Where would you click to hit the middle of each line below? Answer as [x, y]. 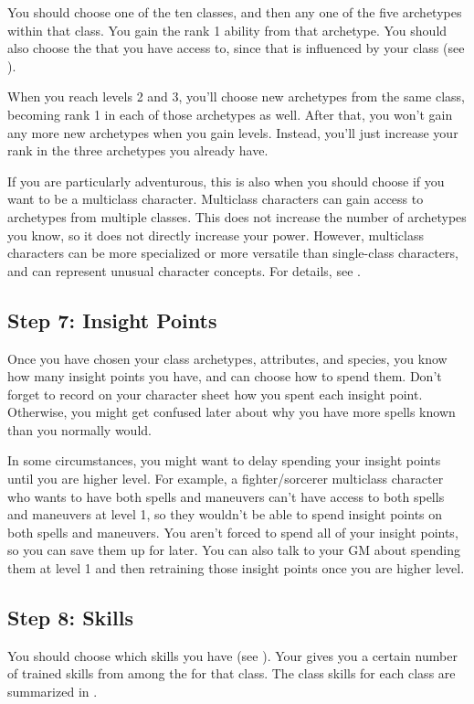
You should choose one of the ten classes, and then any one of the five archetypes [235, 12]
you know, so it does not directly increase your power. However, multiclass [216, 235]
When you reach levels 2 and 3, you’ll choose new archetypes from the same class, [237, 96]
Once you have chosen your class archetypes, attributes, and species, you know [227, 358]
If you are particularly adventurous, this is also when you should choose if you [226, 181]
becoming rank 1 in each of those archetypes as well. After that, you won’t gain [230, 114]
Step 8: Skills [70, 618]
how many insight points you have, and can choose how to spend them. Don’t [225, 376]
